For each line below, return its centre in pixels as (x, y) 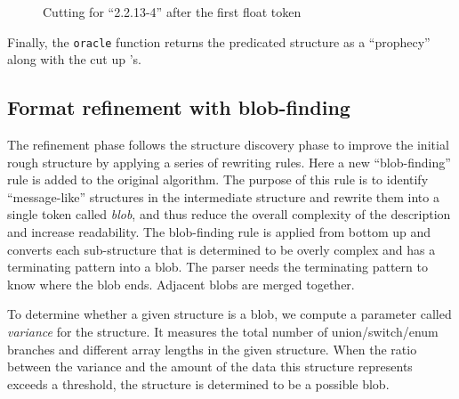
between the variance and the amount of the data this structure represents (210, 366)
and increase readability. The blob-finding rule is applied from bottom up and (219, 232)
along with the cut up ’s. (74, 59)
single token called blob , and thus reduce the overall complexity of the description (229, 214)
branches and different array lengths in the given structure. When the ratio (212, 349)
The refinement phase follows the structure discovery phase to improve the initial (228, 145)
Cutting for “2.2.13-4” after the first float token (172, 12)
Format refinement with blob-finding (179, 107)
